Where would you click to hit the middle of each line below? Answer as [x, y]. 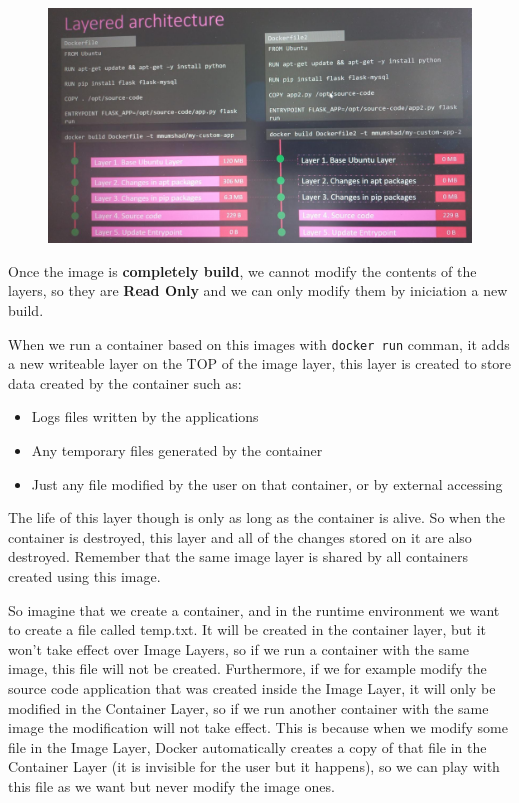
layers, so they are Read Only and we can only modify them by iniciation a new [258, 290]
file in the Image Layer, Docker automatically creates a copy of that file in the [247, 746]
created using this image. [84, 575]
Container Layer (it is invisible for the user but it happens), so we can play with [254, 766]
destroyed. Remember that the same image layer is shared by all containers [238, 556]
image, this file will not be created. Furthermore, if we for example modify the [247, 668]
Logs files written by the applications [145, 416]
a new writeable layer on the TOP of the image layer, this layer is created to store [260, 363]
